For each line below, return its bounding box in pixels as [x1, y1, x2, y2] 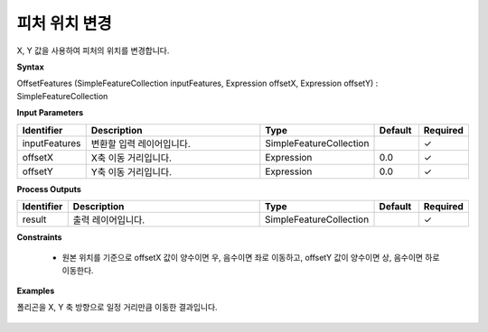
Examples [16, 285, 55, 297]
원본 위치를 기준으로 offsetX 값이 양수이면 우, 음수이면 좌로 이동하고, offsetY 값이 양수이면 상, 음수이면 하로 [61, 253, 440, 263]
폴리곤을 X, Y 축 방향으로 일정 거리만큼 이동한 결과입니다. [16, 302, 218, 313]
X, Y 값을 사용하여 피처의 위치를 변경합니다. [16, 45, 170, 56]
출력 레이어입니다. [72, 213, 145, 226]
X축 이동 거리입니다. [90, 152, 172, 164]
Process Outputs [16, 183, 81, 194]
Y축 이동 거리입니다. [90, 165, 172, 178]
